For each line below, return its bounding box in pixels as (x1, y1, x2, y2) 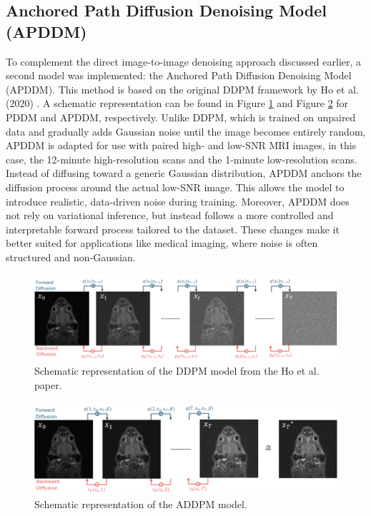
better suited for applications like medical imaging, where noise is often (6, 236, 318, 251)
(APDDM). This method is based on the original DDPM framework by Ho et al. (6, 81, 359, 96)
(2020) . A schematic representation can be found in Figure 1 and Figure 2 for (6, 96, 349, 111)
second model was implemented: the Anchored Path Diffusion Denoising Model (6, 68, 352, 83)
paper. (34, 377, 62, 392)
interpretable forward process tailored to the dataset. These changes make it (6, 221, 340, 236)
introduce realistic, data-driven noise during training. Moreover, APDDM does (6, 193, 350, 208)
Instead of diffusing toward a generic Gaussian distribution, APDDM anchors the (6, 166, 362, 181)
